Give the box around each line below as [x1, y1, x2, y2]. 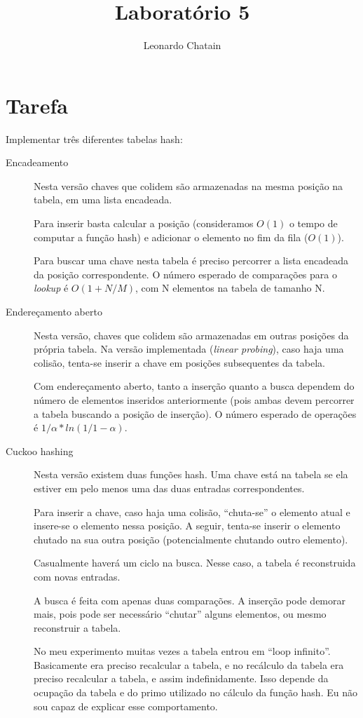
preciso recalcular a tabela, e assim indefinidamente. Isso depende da [34, 671, 329, 686]
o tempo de [289, 216, 338, 231]
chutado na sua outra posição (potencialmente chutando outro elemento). [34, 531, 348, 546]
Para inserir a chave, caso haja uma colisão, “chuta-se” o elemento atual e [34, 504, 350, 519]
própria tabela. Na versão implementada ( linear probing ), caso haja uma [34, 341, 344, 356]
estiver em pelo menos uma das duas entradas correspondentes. [34, 480, 305, 495]
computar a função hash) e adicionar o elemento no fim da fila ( [34, 229, 308, 244]
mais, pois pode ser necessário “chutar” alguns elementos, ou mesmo [34, 607, 327, 621]
